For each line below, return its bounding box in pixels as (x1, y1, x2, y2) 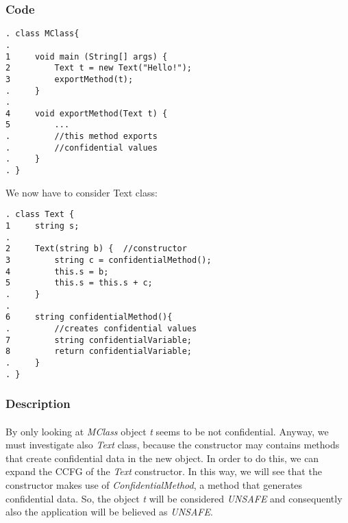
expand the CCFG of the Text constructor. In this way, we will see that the (5, 464, 322, 479)
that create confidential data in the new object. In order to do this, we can (5, 450, 319, 465)
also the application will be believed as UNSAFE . (5, 505, 213, 519)
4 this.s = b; (5, 266, 109, 277)
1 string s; (5, 221, 79, 231)
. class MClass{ (5, 29, 79, 39)
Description (5, 395, 71, 412)
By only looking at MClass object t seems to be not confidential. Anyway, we (5, 424, 329, 438)
